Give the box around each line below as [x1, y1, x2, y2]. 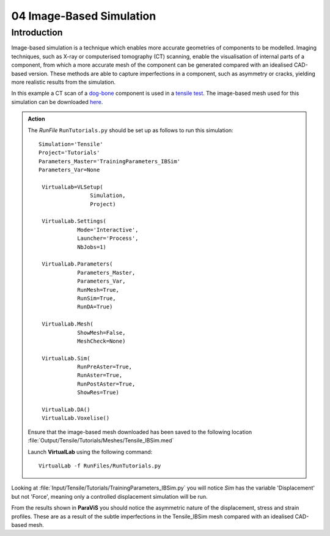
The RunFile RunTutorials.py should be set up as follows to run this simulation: [28, 126, 233, 134]
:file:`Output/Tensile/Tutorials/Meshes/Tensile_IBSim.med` [28, 437, 174, 444]
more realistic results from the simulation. [11, 78, 116, 86]
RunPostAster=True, [77, 380, 136, 387]
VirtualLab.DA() [42, 406, 90, 413]
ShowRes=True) [77, 389, 119, 396]
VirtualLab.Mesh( [42, 321, 94, 327]
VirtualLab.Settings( [42, 218, 107, 225]
